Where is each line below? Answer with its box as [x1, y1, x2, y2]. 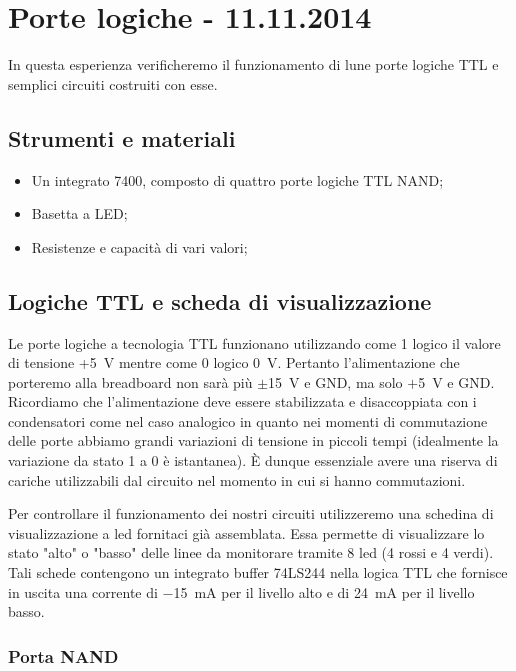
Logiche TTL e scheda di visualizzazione [8, 285, 432, 316]
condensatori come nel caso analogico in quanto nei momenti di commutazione [8, 410, 488, 431]
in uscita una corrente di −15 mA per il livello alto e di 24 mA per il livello [8, 581, 475, 602]
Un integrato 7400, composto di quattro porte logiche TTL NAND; [31, 169, 444, 190]
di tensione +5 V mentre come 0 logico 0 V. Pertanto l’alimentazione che [8, 352, 460, 373]
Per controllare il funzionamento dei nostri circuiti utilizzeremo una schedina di [8, 503, 494, 524]
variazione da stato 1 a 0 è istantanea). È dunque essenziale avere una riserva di [8, 450, 498, 471]
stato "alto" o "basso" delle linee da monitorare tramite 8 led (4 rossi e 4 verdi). [8, 542, 494, 563]
